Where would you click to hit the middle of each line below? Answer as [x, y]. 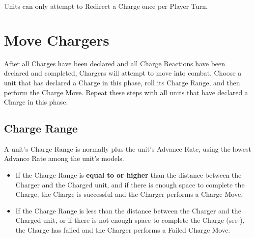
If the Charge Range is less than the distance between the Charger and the [128, 210]
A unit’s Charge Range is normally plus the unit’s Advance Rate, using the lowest [127, 148]
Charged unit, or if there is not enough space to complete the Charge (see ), [130, 220]
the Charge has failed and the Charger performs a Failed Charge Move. [123, 230]
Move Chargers [57, 40]
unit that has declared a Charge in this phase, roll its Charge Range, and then [122, 82]
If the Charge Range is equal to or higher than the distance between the [128, 175]
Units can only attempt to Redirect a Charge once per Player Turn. [106, 6]
